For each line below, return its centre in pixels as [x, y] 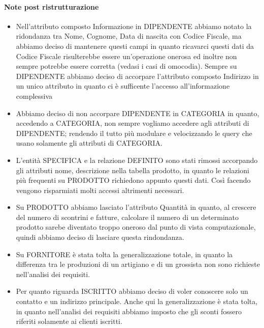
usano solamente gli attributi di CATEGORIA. [89, 143]
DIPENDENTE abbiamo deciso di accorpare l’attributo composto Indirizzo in [137, 76]
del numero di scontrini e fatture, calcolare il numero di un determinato [127, 217]
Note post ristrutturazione [52, 6]
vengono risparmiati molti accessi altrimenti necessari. [100, 190]
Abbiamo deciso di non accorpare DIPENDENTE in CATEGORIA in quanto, [138, 113]
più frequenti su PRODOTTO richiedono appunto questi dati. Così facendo [133, 180]
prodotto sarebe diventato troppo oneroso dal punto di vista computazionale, [136, 227]
